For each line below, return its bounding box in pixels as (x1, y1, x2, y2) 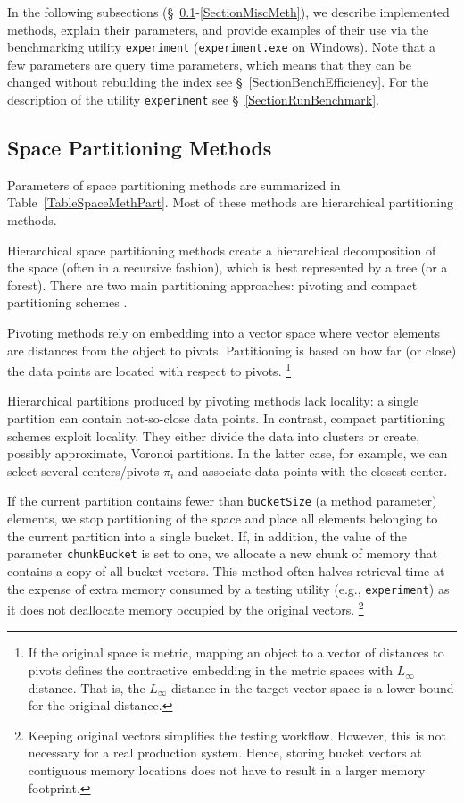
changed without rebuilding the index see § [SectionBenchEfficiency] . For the (7, 72, 429, 91)
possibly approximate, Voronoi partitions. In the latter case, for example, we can (7, 444, 448, 463)
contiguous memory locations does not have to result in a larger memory (28, 761, 426, 780)
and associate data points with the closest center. (178, 461, 448, 480)
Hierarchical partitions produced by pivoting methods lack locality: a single (7, 391, 419, 410)
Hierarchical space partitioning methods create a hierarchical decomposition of (7, 240, 436, 259)
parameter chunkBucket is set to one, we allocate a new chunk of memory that (7, 544, 438, 563)
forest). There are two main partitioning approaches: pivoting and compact (7, 275, 418, 294)
